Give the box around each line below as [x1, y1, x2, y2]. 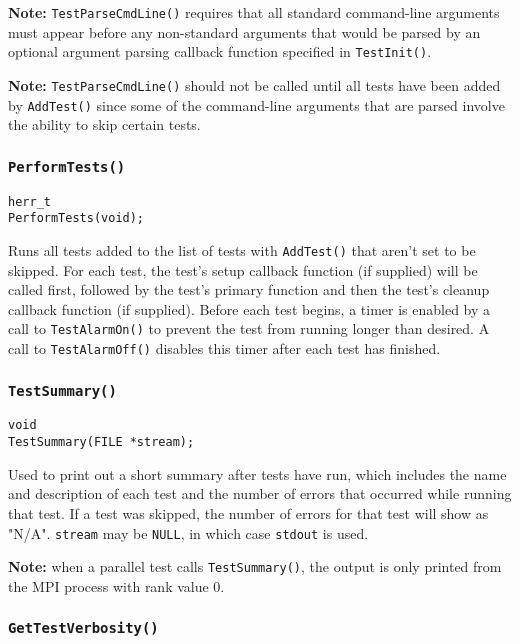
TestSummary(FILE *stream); [8, 435, 195, 450]
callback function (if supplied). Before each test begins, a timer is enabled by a [8, 298, 491, 319]
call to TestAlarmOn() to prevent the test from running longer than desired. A [8, 318, 490, 339]
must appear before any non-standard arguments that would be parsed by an [8, 21, 481, 42]
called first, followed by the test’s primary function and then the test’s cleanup [8, 279, 490, 300]
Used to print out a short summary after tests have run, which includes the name [8, 463, 507, 484]
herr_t [8, 194, 51, 209]
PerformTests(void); [8, 211, 145, 226]
